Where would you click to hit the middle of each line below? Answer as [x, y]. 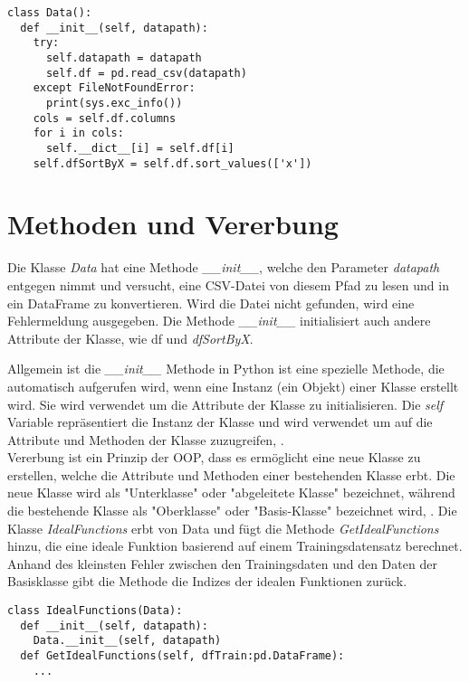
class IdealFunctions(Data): [95, 611]
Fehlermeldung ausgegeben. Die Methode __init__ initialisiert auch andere [219, 321]
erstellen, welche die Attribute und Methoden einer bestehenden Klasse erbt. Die [231, 474]
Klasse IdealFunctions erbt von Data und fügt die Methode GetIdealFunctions [223, 528]
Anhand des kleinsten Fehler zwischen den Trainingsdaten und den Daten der [222, 563]
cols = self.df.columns [105, 118]
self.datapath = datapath [124, 57]
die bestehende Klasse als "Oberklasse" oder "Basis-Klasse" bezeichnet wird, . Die [232, 511]
